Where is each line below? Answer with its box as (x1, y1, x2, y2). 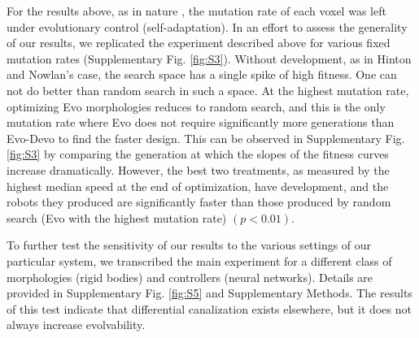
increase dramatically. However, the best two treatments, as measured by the (7, 161, 390, 178)
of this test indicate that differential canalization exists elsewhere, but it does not (7, 300, 412, 317)
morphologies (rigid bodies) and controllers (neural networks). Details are (7, 268, 373, 285)
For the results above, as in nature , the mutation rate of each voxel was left (7, 2, 386, 19)
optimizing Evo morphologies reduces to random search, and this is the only (7, 97, 386, 115)
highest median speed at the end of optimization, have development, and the (7, 177, 389, 194)
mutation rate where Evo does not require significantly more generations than (7, 114, 395, 131)
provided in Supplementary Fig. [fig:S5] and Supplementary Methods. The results (7, 284, 412, 301)
